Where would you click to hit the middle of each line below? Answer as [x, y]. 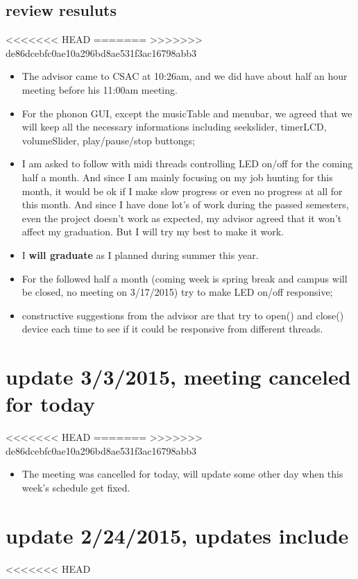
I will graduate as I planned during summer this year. [140, 254]
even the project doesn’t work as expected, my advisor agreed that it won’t [182, 218]
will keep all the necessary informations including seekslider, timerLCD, [174, 127]
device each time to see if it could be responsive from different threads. [172, 329]
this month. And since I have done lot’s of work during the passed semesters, [185, 204]
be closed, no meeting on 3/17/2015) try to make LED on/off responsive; [177, 292]
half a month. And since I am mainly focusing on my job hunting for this [177, 177]
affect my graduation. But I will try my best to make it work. [153, 232]
